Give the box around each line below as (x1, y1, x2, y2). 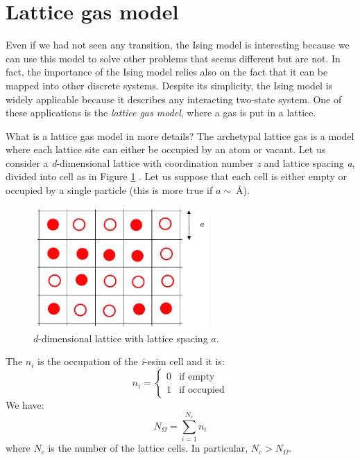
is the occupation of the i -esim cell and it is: (37, 354, 225, 369)
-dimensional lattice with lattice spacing (38, 330, 208, 345)
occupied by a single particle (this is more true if (6, 183, 213, 197)
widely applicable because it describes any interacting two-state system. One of (6, 91, 342, 106)
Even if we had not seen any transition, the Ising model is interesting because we (6, 37, 350, 52)
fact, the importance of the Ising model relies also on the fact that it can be (6, 64, 328, 79)
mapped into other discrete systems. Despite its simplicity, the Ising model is (6, 78, 333, 92)
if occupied (179, 384, 225, 395)
